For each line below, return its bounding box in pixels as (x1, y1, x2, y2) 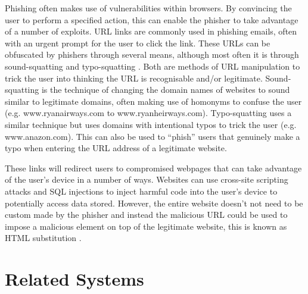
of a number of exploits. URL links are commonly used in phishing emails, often (5, 25, 297, 37)
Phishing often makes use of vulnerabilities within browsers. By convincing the (5, 2, 292, 14)
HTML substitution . (5, 232, 82, 244)
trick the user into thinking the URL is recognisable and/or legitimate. (5, 71, 263, 84)
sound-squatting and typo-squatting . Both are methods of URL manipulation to (5, 60, 300, 72)
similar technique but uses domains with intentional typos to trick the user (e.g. (5, 118, 297, 130)
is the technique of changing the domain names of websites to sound (41, 83, 290, 96)
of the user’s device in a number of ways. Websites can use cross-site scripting (5, 173, 288, 186)
